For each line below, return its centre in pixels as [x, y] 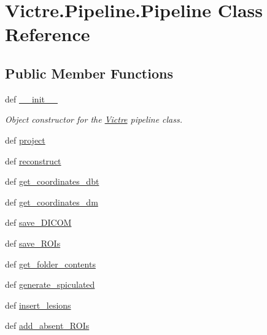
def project [25, 140]
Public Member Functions [89, 73]
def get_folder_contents [50, 264]
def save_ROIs [33, 243]
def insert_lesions [38, 305]
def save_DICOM [38, 222]
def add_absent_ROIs [47, 325]
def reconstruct [33, 160]
